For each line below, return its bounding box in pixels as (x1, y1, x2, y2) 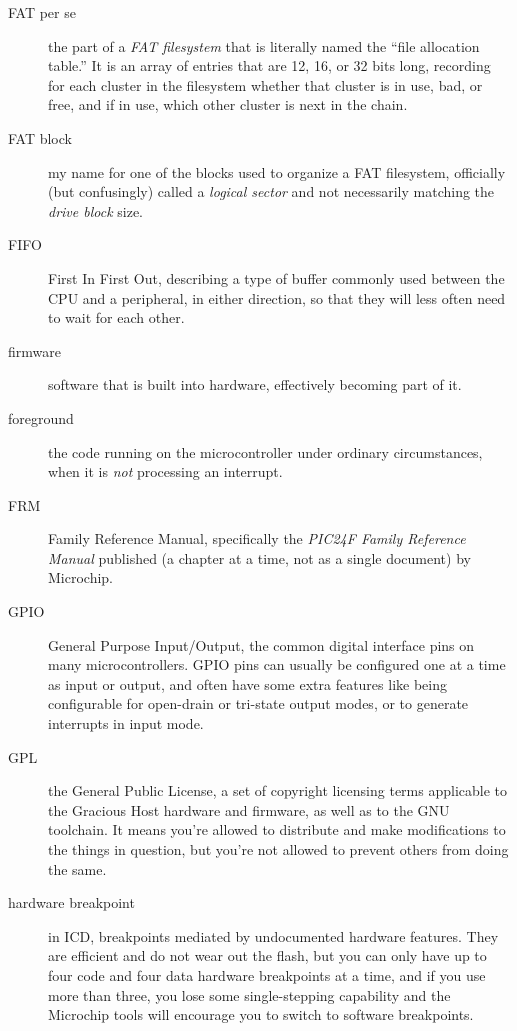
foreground (8, 407, 74, 428)
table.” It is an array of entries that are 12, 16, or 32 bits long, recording (48, 55, 491, 76)
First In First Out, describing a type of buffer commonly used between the (48, 267, 505, 288)
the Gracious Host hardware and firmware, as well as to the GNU (48, 799, 450, 820)
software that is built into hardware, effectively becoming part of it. (48, 374, 462, 395)
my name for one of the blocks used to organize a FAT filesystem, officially (48, 161, 506, 182)
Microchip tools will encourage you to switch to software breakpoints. (48, 1004, 474, 1025)
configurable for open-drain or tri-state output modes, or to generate (48, 693, 469, 714)
